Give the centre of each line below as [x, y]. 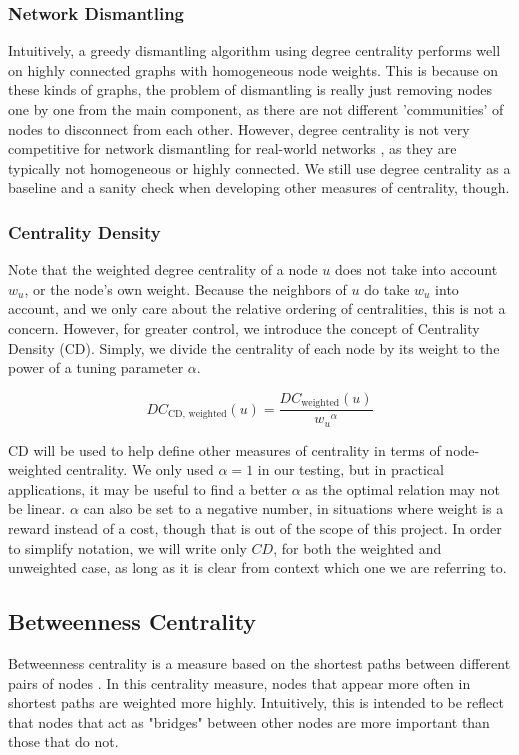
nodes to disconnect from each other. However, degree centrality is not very [239, 128]
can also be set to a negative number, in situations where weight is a [293, 508]
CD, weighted [197, 414]
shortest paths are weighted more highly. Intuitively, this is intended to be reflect [256, 702]
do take [387, 288]
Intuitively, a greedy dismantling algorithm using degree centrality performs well [254, 50]
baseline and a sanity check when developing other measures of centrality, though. [259, 187]
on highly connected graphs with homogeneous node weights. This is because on [253, 69]
